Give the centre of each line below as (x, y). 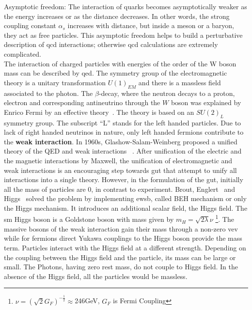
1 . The (225, 218)
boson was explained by (206, 102)
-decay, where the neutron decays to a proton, (167, 93)
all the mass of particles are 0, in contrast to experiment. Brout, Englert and (119, 189)
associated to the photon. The (48, 93)
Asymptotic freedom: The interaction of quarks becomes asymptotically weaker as (126, 6)
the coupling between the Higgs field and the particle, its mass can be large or (120, 257)
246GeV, (87, 301)
